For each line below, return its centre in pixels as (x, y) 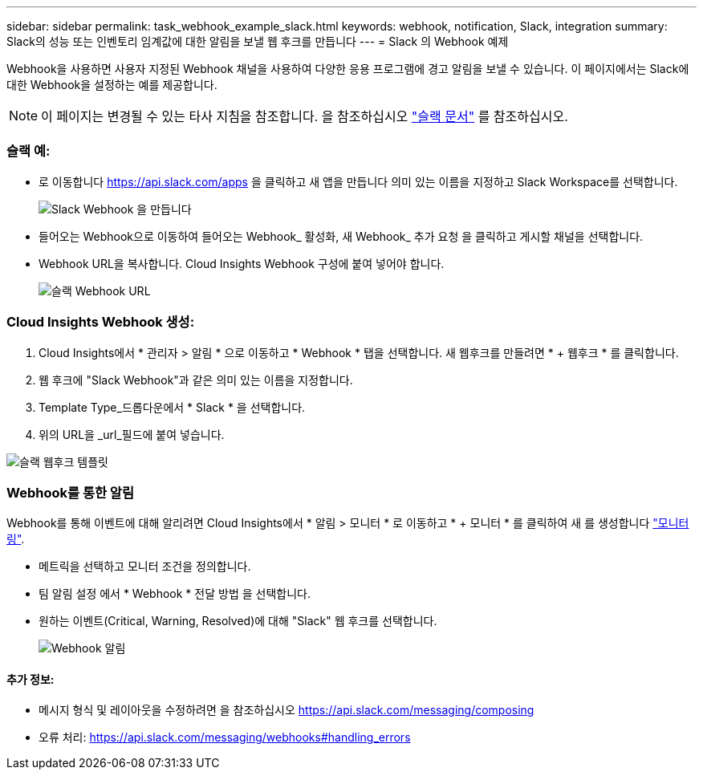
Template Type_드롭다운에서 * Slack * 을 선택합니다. (172, 407)
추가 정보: (30, 679)
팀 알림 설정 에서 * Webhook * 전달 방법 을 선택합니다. (175, 594)
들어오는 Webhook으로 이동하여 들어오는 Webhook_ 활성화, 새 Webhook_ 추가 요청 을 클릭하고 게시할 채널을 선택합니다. (341, 236)
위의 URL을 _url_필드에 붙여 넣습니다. (132, 434)
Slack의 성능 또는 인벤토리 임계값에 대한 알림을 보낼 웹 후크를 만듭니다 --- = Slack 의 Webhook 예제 (258, 41)
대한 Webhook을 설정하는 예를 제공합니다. (112, 85)
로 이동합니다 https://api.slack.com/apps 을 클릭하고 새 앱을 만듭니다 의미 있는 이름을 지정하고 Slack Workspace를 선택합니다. (358, 181)
